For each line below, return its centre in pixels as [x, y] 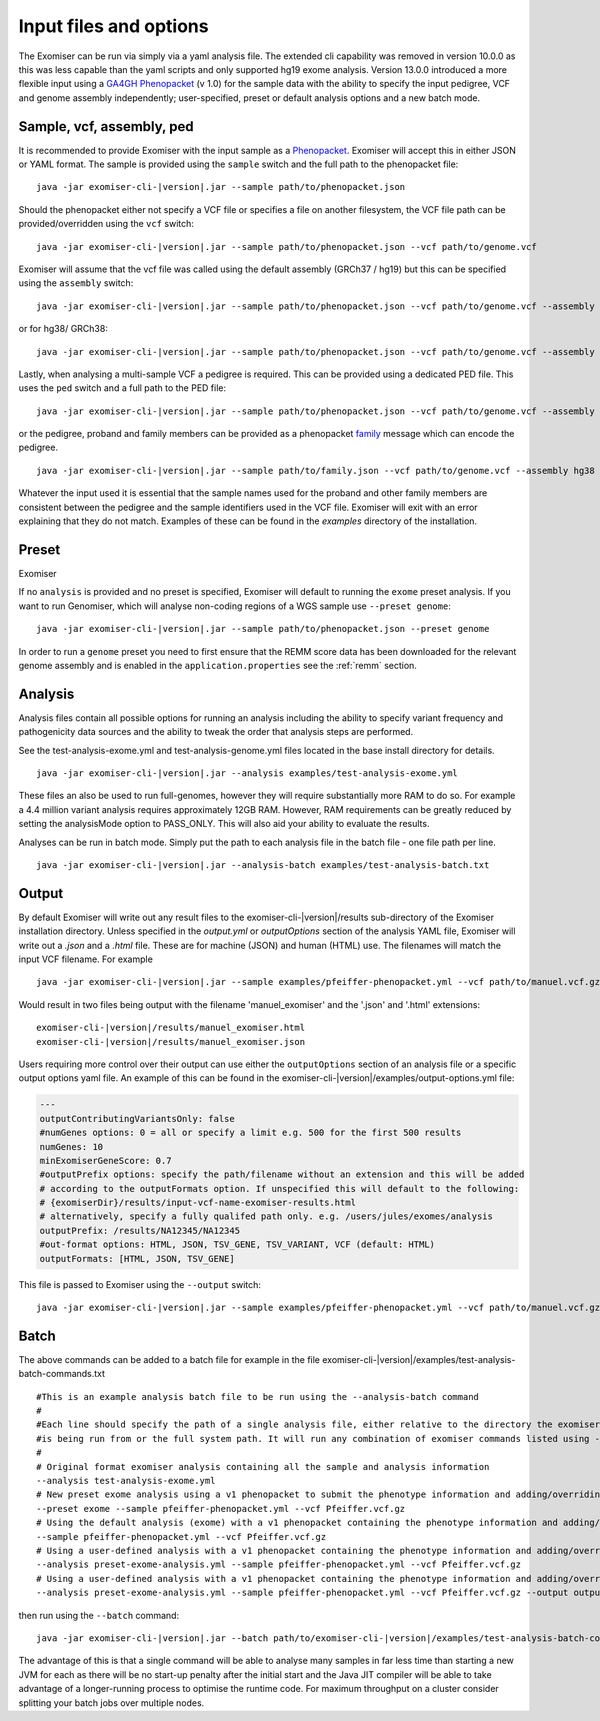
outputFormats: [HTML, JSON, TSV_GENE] [137, 1258]
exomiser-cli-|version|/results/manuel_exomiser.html [170, 1028]
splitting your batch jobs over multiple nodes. [111, 1702]
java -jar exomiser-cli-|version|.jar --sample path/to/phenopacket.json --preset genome [263, 629]
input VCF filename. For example [86, 959]
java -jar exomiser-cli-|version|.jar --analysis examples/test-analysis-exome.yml [247, 773]
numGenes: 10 [71, 1146]
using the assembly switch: [76, 283]
